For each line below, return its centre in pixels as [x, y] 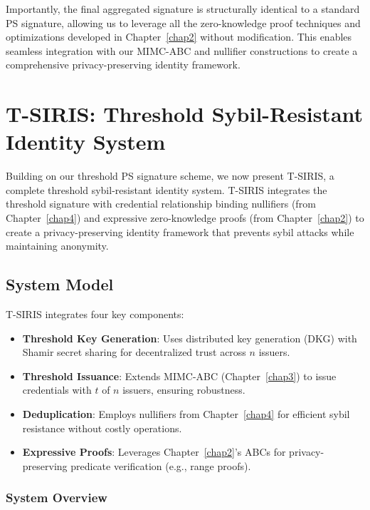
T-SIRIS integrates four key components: [95, 314]
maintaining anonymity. [57, 246]
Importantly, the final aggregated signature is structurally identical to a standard [183, 9]
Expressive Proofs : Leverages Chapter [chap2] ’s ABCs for [154, 452]
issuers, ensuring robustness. [184, 390]
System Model [60, 284]
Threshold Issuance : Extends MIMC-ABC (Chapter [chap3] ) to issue [179, 376]
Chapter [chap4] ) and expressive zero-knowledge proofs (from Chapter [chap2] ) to [185, 218]
